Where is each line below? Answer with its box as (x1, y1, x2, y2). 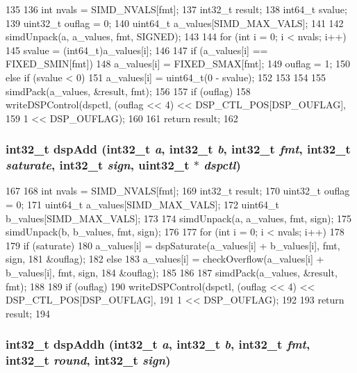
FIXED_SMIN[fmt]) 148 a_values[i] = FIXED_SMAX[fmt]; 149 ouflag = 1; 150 (6, 56, 350, 71)
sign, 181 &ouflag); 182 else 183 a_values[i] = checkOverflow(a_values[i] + (6, 251, 324, 266)
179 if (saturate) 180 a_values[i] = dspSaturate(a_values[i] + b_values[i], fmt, (6, 238, 340, 252)
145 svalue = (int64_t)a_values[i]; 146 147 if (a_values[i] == (6, 42, 268, 57)
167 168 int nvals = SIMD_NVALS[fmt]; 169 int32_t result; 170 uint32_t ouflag (6, 183, 350, 198)
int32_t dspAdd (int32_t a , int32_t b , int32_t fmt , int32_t (6, 140, 351, 158)
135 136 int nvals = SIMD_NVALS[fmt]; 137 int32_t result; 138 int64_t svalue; (6, 2, 347, 16)
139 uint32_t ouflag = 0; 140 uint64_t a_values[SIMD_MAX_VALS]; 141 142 (6, 15, 344, 30)
